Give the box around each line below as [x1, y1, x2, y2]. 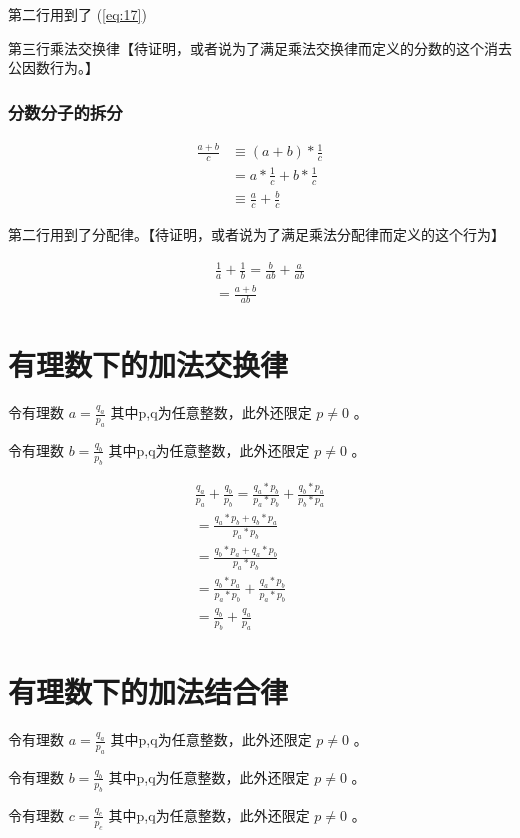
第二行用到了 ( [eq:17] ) [8, 4, 147, 24]
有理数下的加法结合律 [8, 671, 289, 712]
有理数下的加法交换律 [8, 344, 289, 385]
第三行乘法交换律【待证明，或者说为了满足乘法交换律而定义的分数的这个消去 [8, 37, 512, 58]
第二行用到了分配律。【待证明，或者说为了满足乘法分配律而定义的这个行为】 [8, 223, 505, 244]
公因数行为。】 [8, 57, 99, 78]
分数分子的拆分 [8, 99, 123, 124]
